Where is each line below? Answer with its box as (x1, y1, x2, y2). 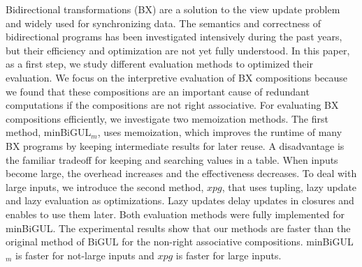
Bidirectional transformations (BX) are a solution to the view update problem (6, 2, 340, 16)
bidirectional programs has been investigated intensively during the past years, (6, 29, 342, 44)
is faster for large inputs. (175, 247, 282, 262)
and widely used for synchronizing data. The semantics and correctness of (6, 15, 321, 30)
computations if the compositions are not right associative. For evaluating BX (6, 98, 339, 112)
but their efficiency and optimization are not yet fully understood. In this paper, (6, 43, 350, 57)
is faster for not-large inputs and (15, 247, 154, 262)
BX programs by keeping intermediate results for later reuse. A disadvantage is (6, 138, 345, 153)
